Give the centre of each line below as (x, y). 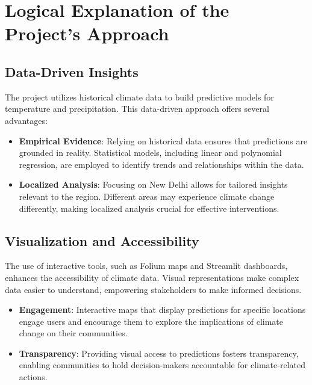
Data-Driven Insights (72, 71)
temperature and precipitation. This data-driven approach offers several (137, 109)
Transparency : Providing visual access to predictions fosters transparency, (159, 353)
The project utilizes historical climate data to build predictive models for (139, 97)
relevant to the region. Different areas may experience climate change (147, 196)
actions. (33, 377)
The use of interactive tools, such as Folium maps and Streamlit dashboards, (146, 266)
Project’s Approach (87, 33)
